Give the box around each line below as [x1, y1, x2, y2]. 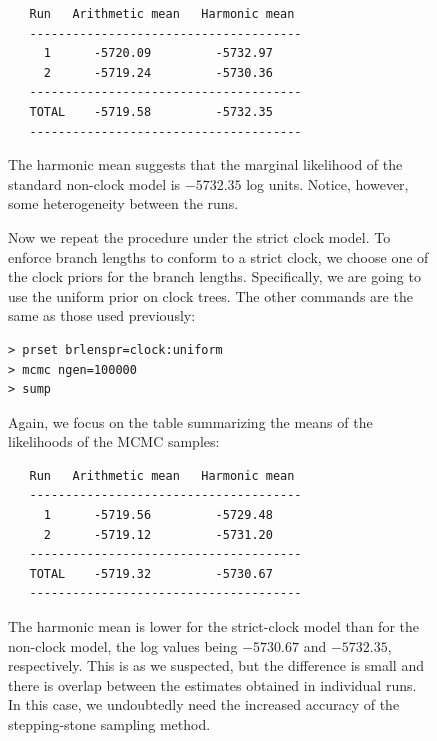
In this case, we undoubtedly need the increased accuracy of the [8, 694, 400, 715]
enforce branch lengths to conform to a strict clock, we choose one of [8, 246, 429, 267]
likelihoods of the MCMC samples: [8, 431, 220, 452]
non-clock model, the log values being [8, 635, 238, 656]
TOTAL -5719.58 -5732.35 [29, 104, 273, 119]
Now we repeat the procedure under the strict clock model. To [8, 226, 391, 247]
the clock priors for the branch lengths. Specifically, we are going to [8, 266, 421, 287]
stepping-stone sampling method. [8, 714, 211, 734]
